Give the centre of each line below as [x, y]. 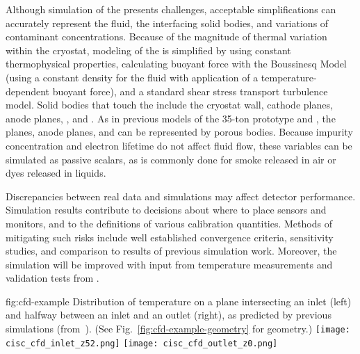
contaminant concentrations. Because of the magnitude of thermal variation [166, 37]
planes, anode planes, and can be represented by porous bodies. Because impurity [179, 132]
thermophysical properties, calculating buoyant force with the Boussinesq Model [176, 64]
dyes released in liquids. [56, 173]
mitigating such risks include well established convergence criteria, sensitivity [170, 237]
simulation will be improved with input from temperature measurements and [169, 264]
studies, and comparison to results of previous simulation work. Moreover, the [171, 251]
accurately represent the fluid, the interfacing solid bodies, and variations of [167, 23]
